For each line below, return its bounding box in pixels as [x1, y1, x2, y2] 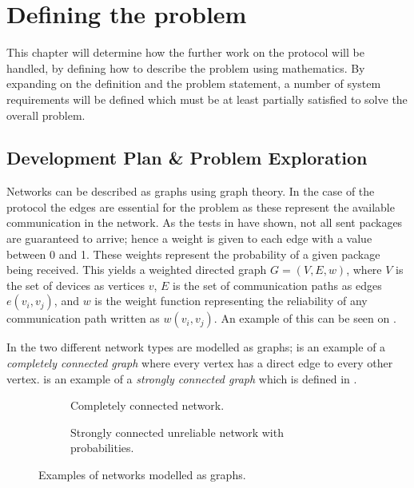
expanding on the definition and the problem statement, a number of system [6, 75, 381, 92]
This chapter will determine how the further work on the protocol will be [6, 44, 364, 61]
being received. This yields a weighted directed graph [6, 261, 267, 278]
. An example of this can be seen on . [213, 310, 396, 327]
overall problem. [6, 106, 86, 123]
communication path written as [6, 310, 160, 327]
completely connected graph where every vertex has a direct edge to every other [6, 355, 393, 371]
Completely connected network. [70, 397, 225, 414]
